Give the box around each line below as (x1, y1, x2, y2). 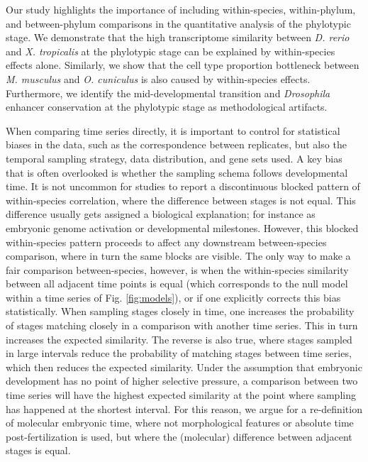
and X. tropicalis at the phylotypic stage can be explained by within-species (6, 43, 335, 58)
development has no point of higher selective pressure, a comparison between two (6, 373, 358, 388)
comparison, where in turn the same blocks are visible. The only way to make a (6, 248, 351, 263)
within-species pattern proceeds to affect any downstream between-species (6, 234, 327, 249)
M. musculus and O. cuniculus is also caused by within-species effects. (6, 71, 311, 86)
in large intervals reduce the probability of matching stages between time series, (6, 346, 352, 361)
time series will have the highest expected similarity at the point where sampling (6, 387, 356, 402)
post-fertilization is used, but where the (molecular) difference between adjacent (6, 429, 352, 444)
